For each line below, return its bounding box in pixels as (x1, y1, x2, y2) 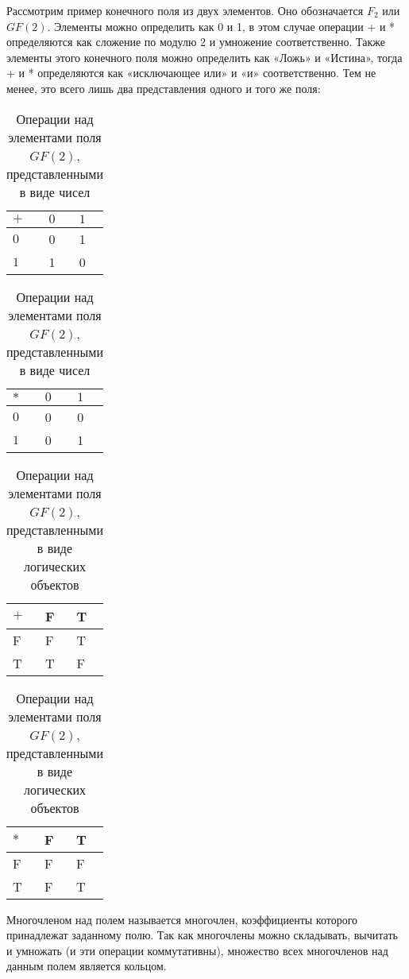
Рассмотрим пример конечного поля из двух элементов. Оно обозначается (6, 2, 364, 18)
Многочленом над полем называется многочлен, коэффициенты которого (6, 911, 358, 927)
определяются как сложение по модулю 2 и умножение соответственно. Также (6, 33, 385, 50)
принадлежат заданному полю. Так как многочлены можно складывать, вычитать (6, 927, 398, 943)
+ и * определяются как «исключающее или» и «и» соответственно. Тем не (6, 64, 376, 81)
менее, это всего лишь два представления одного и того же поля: (6, 79, 321, 96)
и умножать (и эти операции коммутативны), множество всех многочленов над (6, 942, 388, 958)
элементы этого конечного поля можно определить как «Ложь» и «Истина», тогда (6, 48, 403, 65)
